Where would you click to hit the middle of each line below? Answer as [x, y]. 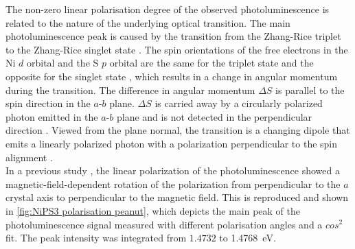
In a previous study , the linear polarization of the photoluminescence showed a [173, 170]
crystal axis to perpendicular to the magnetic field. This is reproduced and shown [177, 197]
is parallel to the [310, 90]
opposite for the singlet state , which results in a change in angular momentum [172, 76]
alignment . [29, 157]
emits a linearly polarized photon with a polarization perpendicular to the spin [172, 143]
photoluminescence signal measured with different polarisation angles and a [164, 224]
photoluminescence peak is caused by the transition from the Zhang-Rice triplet [173, 36]
